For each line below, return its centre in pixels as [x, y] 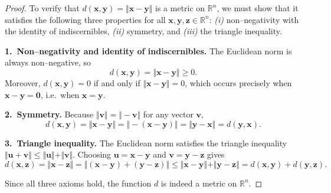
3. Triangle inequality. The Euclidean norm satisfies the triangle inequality [146, 143]
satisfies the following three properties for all [85, 19]
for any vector [168, 114]
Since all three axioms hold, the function [78, 183]
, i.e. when [60, 94]
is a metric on [180, 8]
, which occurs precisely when [238, 82]
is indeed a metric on [199, 183]
